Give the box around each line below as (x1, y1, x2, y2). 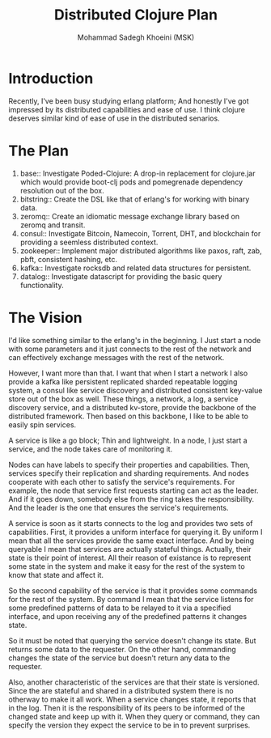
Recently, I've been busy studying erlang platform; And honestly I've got (8, 95, 249, 106)
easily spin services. (8, 419, 77, 430)
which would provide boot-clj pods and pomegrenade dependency (19, 176, 243, 187)
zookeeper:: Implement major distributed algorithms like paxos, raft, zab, (19, 245, 262, 256)
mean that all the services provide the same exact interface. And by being (8, 536, 255, 545)
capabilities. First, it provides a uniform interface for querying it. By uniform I (8, 527, 263, 537)
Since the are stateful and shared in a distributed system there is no (8, 685, 234, 695)
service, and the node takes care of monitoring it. (8, 443, 173, 454)
